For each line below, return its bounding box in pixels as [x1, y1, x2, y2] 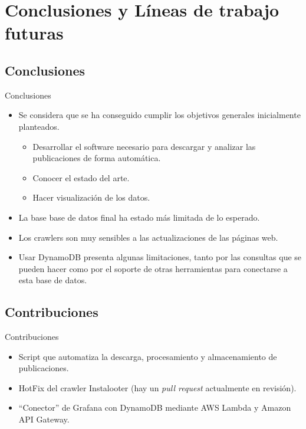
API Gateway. [18, 413, 70, 425]
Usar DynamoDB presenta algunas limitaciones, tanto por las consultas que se [18, 251, 302, 263]
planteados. [18, 120, 60, 132]
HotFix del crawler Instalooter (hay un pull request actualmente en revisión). [18, 381, 297, 394]
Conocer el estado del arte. [32, 171, 130, 184]
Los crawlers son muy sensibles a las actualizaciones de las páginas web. [18, 231, 278, 243]
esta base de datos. [18, 274, 87, 286]
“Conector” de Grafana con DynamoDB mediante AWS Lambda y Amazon [18, 401, 291, 414]
